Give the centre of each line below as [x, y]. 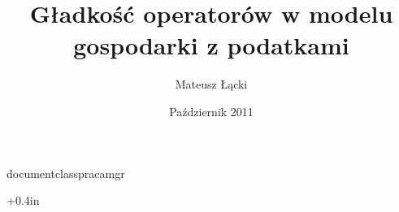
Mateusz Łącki [211, 84]
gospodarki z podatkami [211, 45]
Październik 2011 [211, 111]
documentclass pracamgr [66, 173]
